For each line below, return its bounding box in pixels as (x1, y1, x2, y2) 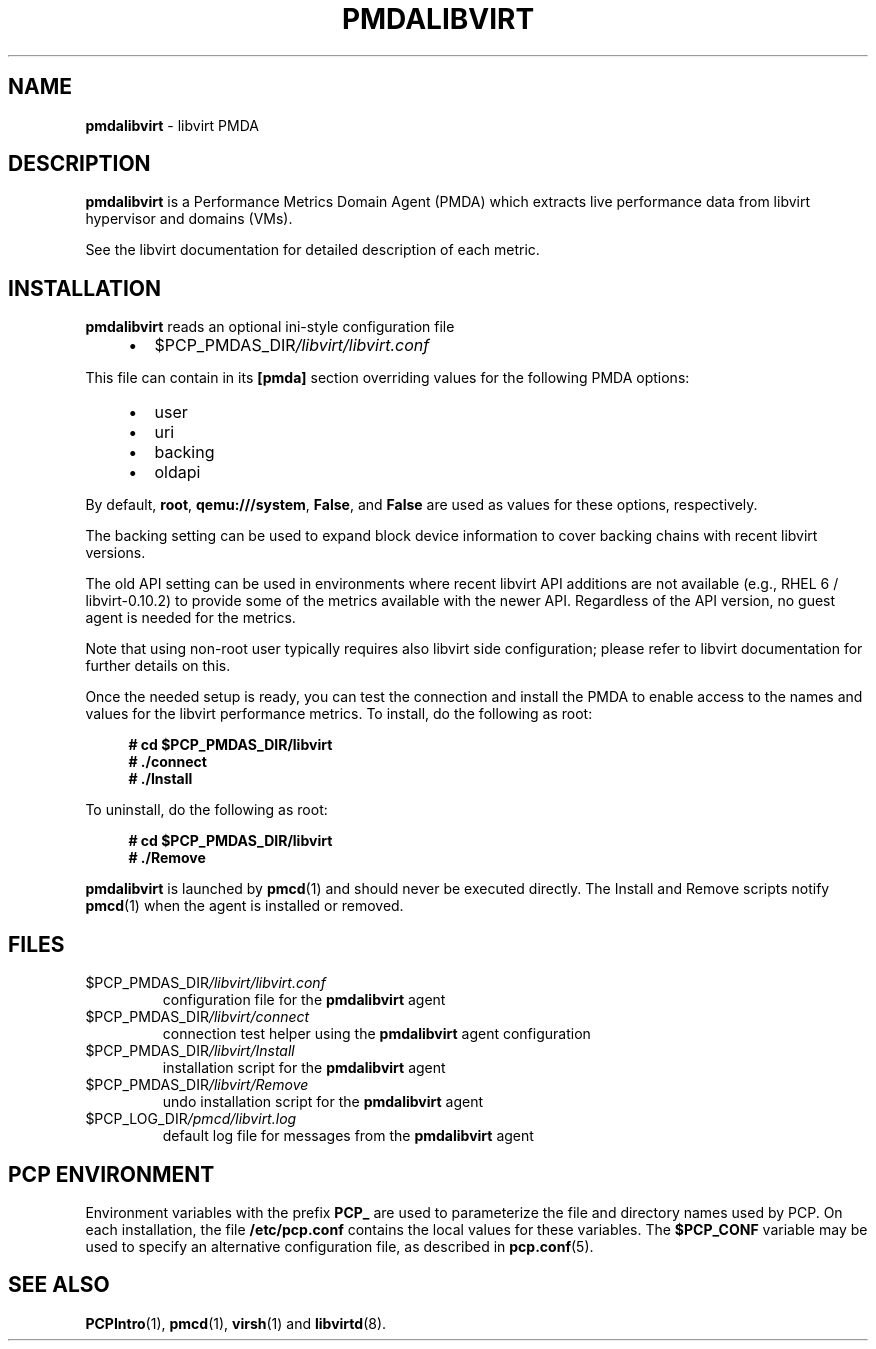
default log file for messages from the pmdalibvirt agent (162, 1127, 534, 1145)
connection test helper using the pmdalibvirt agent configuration (162, 1025, 591, 1043)
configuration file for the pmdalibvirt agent (162, 991, 446, 1009)
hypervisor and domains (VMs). (85, 210, 293, 228)
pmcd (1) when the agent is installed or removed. (85, 897, 404, 915)
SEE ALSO (8, 1272, 110, 1298)
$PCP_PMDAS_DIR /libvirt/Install (85, 1042, 295, 1060)
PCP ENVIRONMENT (8, 1161, 215, 1187)
